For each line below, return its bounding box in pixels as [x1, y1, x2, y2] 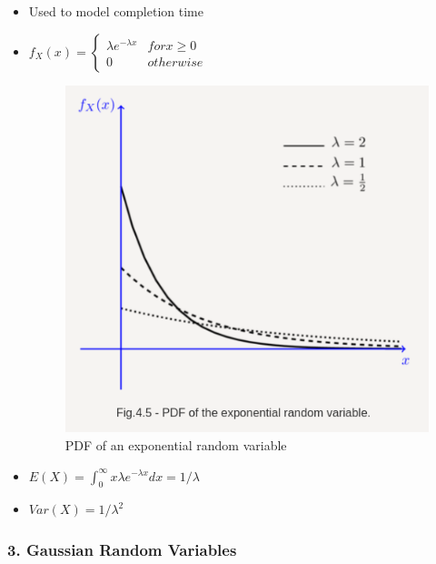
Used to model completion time [28, 2, 203, 20]
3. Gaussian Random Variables [7, 538, 237, 560]
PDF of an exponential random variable [64, 435, 287, 454]
